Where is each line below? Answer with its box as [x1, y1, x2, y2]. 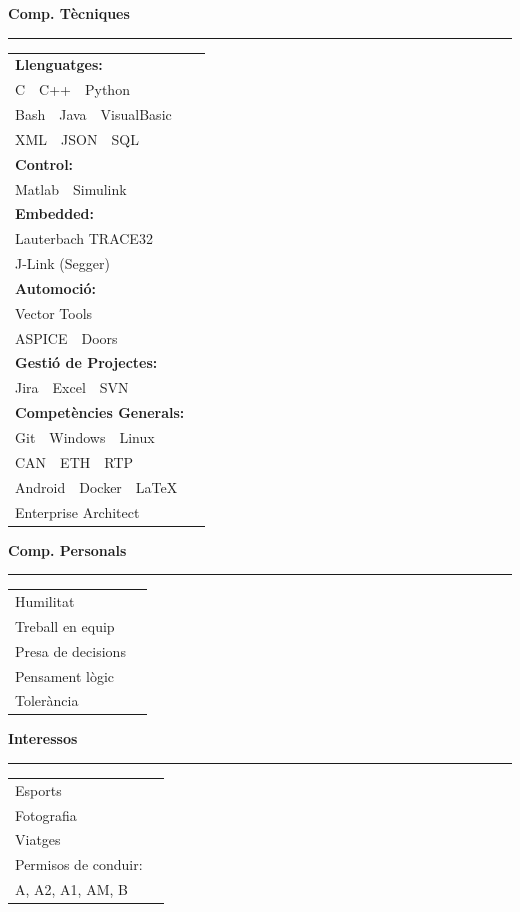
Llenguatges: [15, 54, 103, 75]
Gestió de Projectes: [15, 352, 158, 373]
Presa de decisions [15, 640, 126, 661]
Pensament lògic [15, 665, 115, 686]
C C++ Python [15, 79, 130, 100]
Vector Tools [15, 302, 93, 323]
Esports [15, 779, 62, 800]
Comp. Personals [8, 539, 127, 560]
